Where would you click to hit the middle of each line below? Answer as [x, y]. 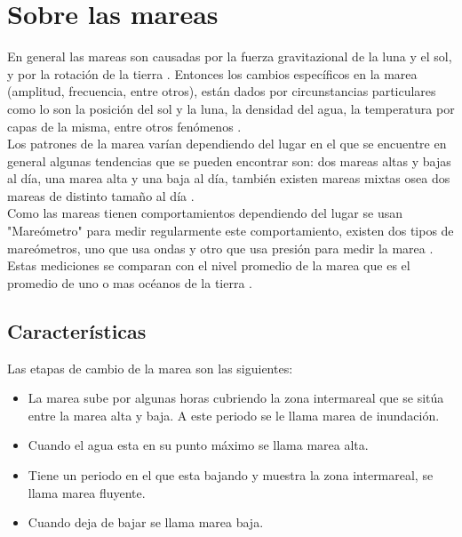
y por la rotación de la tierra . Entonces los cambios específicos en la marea [212, 73]
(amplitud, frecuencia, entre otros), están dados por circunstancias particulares [222, 91]
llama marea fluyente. [87, 492]
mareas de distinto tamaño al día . [101, 195]
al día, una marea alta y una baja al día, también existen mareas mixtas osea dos [229, 178]
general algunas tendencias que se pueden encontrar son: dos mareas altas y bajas [229, 160]
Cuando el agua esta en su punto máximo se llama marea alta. [198, 445]
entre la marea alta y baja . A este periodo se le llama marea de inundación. [234, 415]
